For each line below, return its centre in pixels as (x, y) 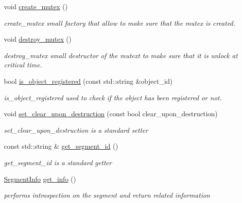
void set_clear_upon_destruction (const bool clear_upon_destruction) (111, 114)
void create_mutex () (36, 6)
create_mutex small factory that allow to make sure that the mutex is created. (120, 23)
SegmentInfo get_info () (40, 179)
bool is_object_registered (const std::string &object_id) (88, 81)
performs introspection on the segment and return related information (107, 195)
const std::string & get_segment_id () (61, 146)
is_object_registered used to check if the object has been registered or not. (113, 97)
